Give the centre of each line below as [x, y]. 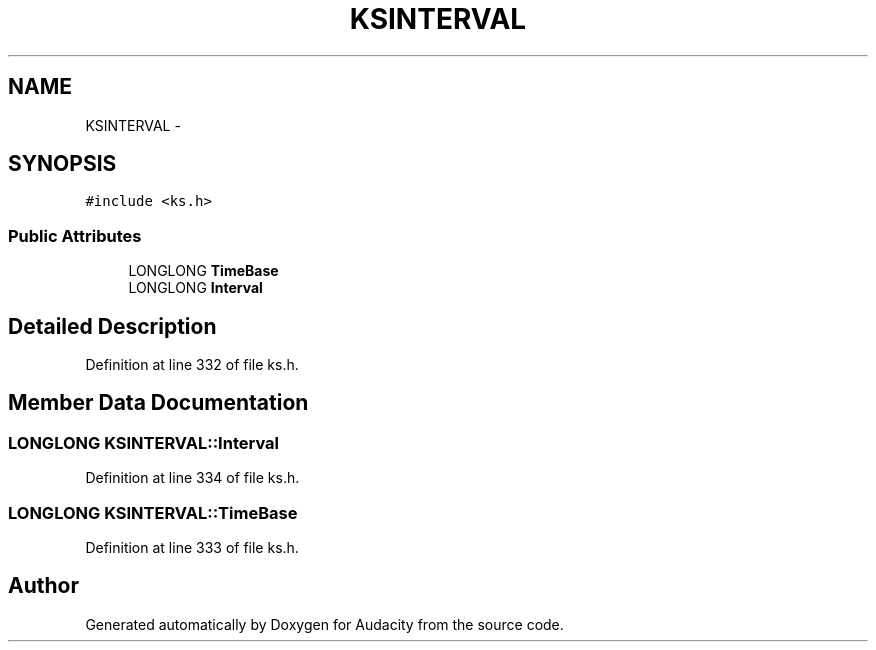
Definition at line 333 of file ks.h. [192, 547]
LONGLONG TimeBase [203, 271]
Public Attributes [75, 235]
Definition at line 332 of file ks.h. [192, 365]
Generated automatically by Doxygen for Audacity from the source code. [324, 624]
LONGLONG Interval [195, 288]
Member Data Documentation [158, 403]
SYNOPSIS [62, 164]
